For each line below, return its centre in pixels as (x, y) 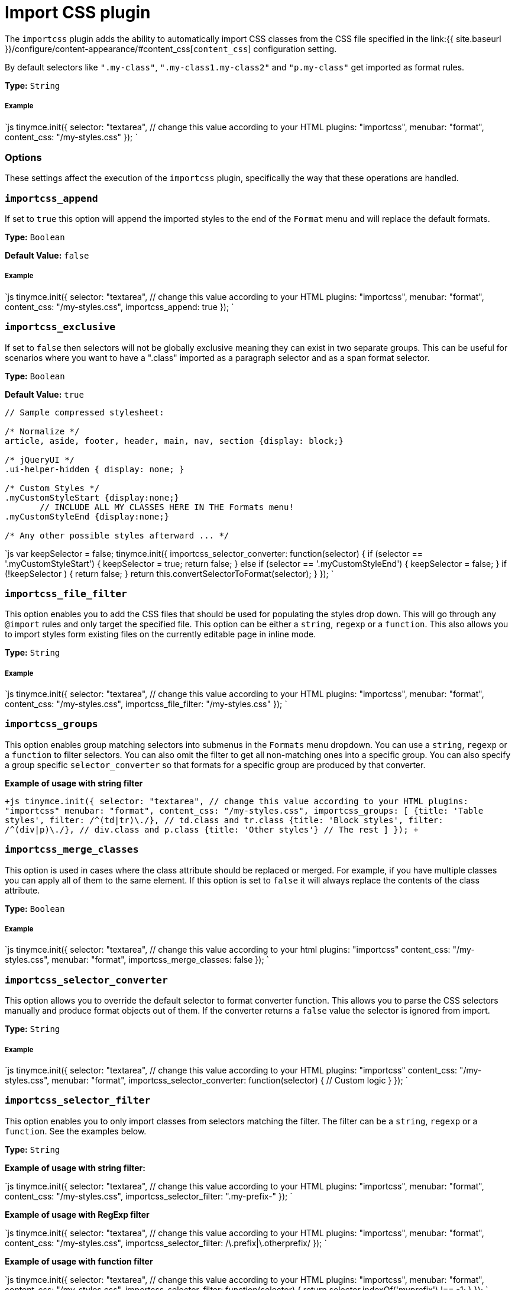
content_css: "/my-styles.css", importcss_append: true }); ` (119, 307)
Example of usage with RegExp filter (77, 1214)
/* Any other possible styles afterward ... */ (117, 535)
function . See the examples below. (76, 1131)
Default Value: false (47, 256)
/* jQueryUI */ (40, 459)
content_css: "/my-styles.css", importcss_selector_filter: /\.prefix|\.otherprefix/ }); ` (166, 1243)
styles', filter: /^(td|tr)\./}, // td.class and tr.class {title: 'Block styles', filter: (224, 820)
